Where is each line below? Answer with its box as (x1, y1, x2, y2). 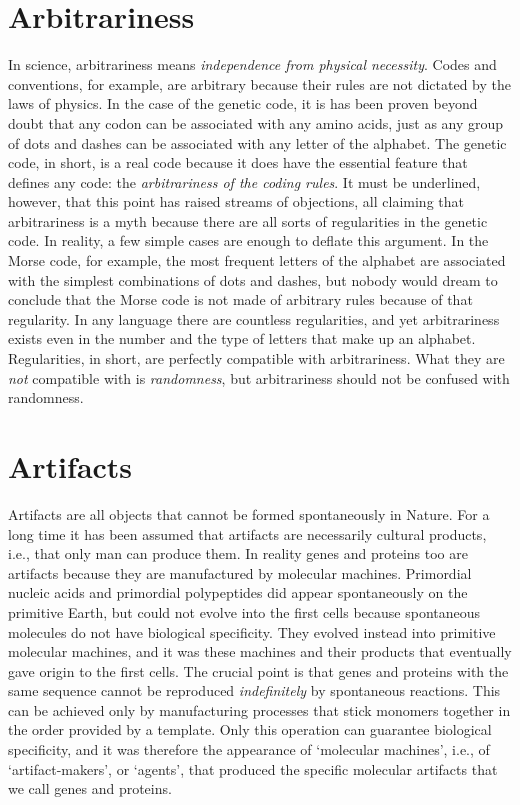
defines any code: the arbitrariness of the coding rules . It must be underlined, (8, 171, 481, 192)
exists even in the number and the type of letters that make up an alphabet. (8, 328, 476, 349)
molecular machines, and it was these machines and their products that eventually (8, 641, 512, 662)
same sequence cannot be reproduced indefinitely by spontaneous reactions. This (8, 680, 501, 701)
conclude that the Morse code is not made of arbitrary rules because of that (8, 289, 473, 310)
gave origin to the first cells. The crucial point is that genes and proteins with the (8, 660, 509, 681)
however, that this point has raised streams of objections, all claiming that (8, 191, 464, 212)
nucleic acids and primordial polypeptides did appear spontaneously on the (8, 582, 468, 603)
